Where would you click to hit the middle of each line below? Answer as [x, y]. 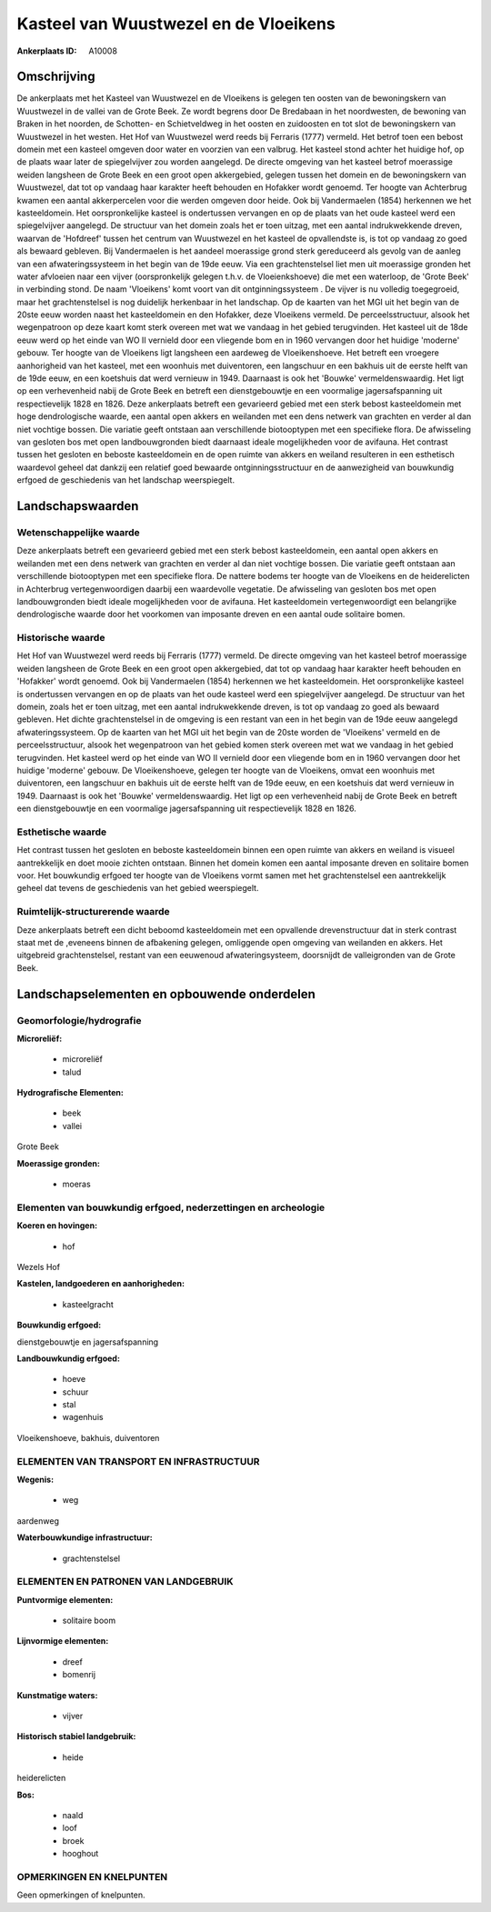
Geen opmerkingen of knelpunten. [81, 1895]
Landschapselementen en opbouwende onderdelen [166, 994]
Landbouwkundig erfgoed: [68, 1358]
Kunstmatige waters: [57, 1695]
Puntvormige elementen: [65, 1599]
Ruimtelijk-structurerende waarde [93, 912]
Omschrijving [56, 77]
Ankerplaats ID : [47, 51]
